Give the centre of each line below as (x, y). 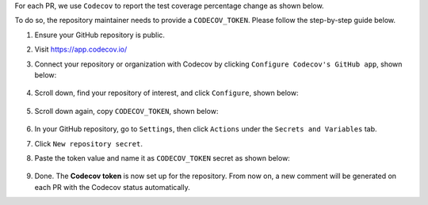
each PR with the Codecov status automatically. (112, 187)
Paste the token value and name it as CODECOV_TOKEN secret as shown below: (162, 158)
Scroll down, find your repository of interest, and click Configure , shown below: (166, 93)
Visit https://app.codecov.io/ (81, 49)
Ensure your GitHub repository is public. (100, 35)
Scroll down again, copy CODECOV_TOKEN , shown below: (126, 111)
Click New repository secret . (88, 143)
